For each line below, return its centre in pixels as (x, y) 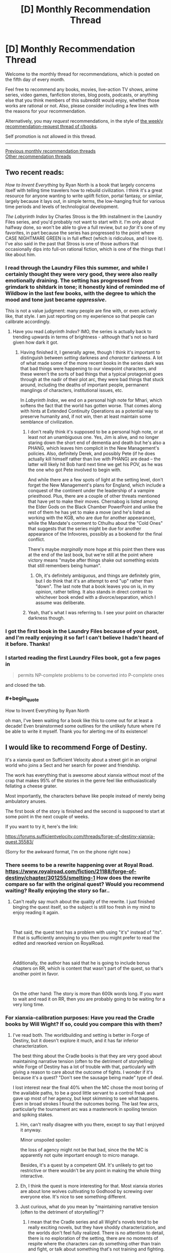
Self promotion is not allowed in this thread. (51, 136)
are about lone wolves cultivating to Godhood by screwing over (87, 1191)
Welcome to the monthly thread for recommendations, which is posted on (82, 74)
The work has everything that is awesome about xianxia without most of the (85, 775)
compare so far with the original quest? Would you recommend (85, 884)
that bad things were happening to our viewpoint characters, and (88, 368)
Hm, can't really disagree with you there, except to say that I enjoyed (92, 1125)
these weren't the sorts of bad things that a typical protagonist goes (92, 374)
